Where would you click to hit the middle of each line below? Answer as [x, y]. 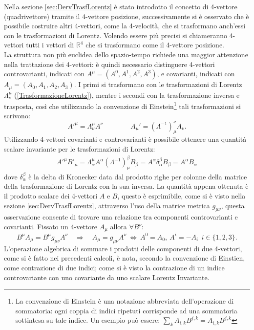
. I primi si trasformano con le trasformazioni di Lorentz [158, 84]
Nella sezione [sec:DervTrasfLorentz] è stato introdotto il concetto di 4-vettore [121, 6]
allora [118, 227]
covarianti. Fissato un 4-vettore [51, 227]
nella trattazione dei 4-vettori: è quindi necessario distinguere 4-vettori [109, 64]
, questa [233, 205]
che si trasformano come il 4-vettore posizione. [155, 45]
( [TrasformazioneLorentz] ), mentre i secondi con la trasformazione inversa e [127, 95]
